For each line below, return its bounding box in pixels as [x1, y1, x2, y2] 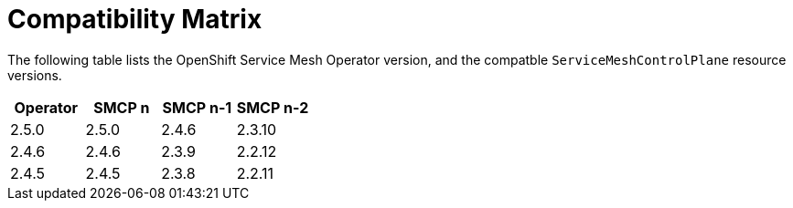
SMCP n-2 [236, 98, 309, 117]
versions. [7, 67, 62, 83]
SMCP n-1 [162, 98, 232, 117]
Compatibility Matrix [7, 4, 263, 35]
